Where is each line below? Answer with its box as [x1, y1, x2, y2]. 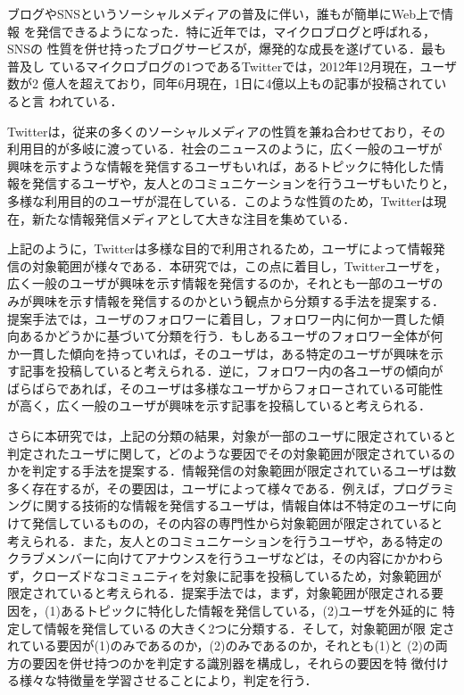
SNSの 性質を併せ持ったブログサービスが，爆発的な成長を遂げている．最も [7, 39, 446, 58]
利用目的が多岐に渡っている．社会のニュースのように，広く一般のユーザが [7, 139, 443, 158]
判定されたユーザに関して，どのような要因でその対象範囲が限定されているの [7, 443, 455, 462]
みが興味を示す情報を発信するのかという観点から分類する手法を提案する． [7, 291, 444, 310]
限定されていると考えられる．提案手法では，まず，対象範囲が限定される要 [7, 583, 443, 602]
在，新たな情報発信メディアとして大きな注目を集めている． [7, 209, 356, 228]
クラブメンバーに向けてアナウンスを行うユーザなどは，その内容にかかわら [7, 549, 444, 567]
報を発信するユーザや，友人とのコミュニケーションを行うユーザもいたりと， [7, 174, 455, 193]
